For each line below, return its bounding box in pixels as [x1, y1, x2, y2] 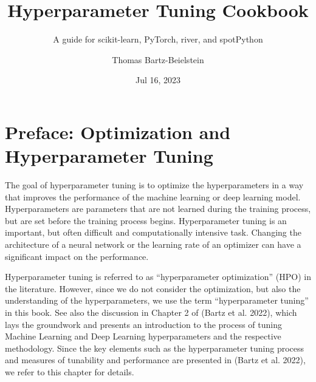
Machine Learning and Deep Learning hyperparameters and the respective [5, 330, 281, 343]
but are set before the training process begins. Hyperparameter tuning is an [5, 214, 287, 227]
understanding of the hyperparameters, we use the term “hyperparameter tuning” [5, 294, 309, 307]
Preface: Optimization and [5, 119, 231, 144]
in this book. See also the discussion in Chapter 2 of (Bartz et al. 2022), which [5, 305, 297, 318]
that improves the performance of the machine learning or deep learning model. [5, 190, 301, 203]
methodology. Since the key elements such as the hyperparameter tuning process [5, 341, 304, 354]
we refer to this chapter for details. [5, 365, 134, 378]
